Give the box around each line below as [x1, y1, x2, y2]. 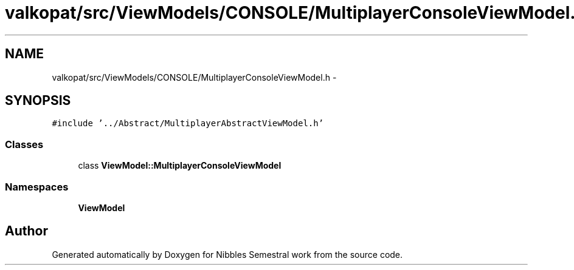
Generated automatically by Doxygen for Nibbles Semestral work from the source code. [52, 249, 403, 260]
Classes [5, 138, 44, 150]
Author [5, 223, 48, 239]
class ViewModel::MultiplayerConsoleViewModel [78, 160, 282, 171]
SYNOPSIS [5, 93, 71, 109]
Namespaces [5, 180, 69, 193]
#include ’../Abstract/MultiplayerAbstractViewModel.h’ [52, 118, 324, 129]
